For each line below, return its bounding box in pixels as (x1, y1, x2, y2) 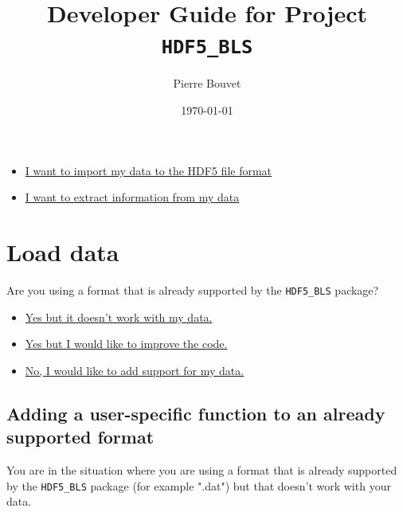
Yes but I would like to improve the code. (25, 335, 228, 352)
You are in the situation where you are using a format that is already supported (6, 461, 397, 478)
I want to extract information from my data (25, 189, 240, 205)
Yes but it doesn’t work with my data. (25, 308, 213, 325)
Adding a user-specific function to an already (6, 401, 385, 425)
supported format (6, 424, 155, 449)
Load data (6, 236, 119, 268)
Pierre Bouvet (173, 75, 241, 92)
